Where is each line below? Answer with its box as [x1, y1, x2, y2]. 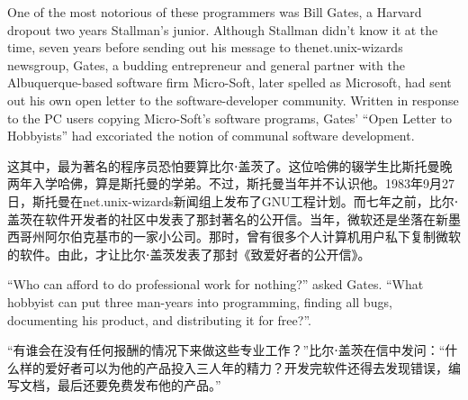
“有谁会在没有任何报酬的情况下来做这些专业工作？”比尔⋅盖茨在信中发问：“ [7, 341, 445, 359]
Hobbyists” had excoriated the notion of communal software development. [7, 126, 415, 145]
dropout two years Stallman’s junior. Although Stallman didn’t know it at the [7, 20, 438, 39]
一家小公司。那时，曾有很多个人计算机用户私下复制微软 [132, 227, 461, 246]
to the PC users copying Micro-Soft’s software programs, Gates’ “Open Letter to [7, 108, 452, 127]
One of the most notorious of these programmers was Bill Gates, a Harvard [7, 3, 422, 21]
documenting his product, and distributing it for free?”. [7, 310, 311, 329]
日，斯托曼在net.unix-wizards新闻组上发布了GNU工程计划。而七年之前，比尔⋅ [7, 191, 459, 210]
